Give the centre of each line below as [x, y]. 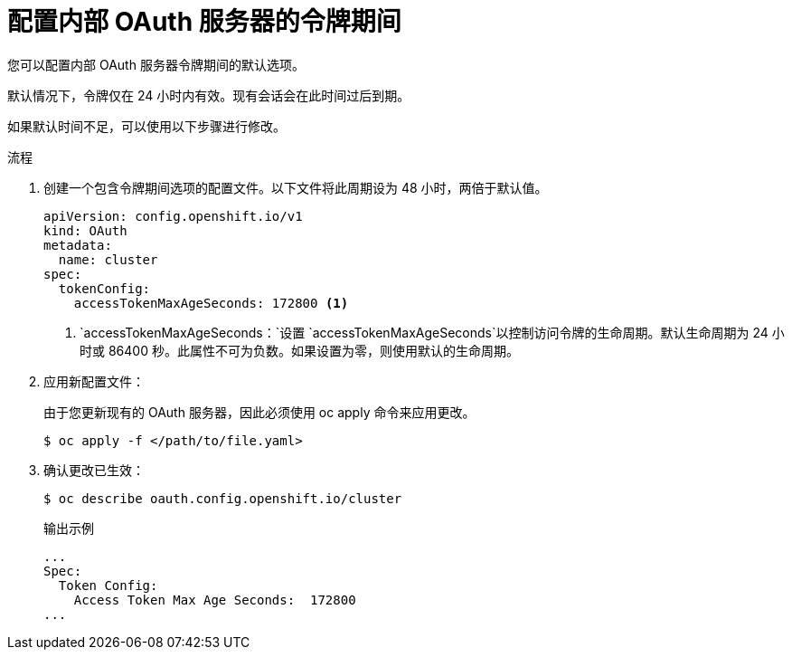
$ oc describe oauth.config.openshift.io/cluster [223, 498]
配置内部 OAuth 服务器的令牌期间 [204, 22]
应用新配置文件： [94, 381]
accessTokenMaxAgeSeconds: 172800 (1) [211, 303]
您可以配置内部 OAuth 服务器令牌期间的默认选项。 [156, 64]
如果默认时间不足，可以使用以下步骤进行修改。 [146, 126]
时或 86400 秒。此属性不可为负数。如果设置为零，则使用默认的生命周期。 [299, 350]
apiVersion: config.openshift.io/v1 [173, 216]
